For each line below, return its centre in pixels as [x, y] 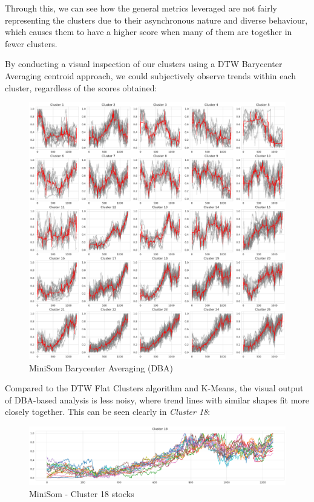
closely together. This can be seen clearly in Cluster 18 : [108, 412]
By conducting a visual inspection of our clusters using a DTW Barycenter [144, 64]
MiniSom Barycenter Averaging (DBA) [101, 367]
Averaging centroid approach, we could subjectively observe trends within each [151, 75]
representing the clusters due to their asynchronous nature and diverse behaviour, [156, 20]
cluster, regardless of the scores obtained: [81, 87]
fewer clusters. [31, 43]
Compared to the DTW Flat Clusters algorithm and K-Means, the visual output [154, 388]
